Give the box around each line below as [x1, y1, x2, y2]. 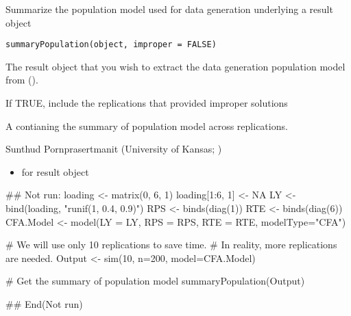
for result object [21, 164, 89, 179]
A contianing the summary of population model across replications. [5, 118, 288, 133]
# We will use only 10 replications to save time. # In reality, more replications [5, 237, 337, 252]
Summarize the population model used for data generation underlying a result [5, 2, 333, 16]
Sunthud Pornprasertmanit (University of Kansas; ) [5, 142, 222, 156]
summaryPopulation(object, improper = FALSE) [5, 40, 217, 50]
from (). [5, 73, 38, 87]
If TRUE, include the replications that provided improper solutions [5, 96, 288, 110]
